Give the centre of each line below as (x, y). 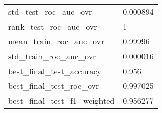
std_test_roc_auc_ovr (50, 12)
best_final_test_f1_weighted (62, 100)
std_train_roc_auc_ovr (52, 56)
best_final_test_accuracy (55, 71)
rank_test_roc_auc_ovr (53, 26)
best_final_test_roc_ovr (54, 86)
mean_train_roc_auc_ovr (56, 41)
